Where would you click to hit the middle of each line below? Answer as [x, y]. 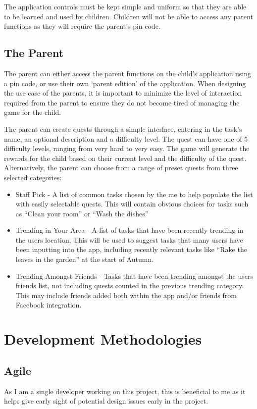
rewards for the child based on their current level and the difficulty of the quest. [125, 158]
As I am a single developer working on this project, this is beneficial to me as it [125, 391]
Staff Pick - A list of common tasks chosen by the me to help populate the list [134, 194]
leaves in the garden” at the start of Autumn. [85, 259]
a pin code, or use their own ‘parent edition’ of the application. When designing [125, 83]
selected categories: [33, 177]
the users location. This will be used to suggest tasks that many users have [129, 239]
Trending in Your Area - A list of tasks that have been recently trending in [129, 230]
